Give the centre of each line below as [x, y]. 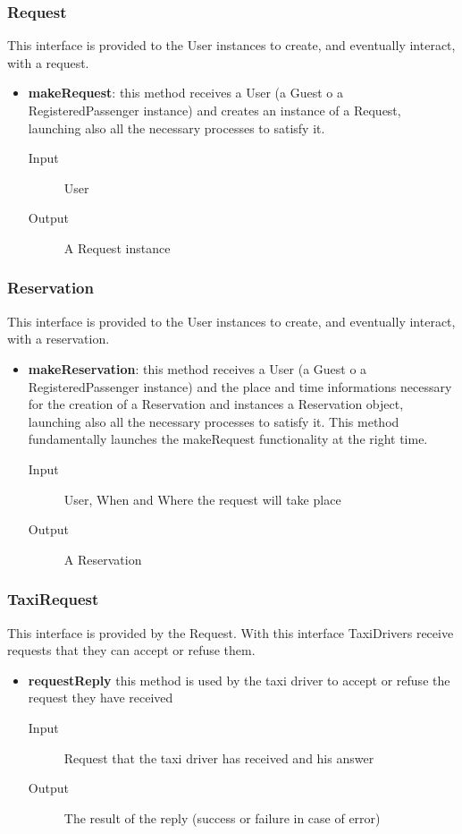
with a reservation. [59, 339]
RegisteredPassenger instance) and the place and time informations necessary [240, 386]
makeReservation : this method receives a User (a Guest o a [197, 368]
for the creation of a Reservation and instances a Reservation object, [216, 404]
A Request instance [117, 247]
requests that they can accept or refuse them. [131, 650]
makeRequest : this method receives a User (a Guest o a [186, 93]
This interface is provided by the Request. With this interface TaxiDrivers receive [231, 632]
